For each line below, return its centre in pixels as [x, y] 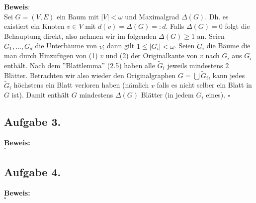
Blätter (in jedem [167, 95]
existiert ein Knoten [34, 26]
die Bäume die [228, 46]
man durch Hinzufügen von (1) [51, 55]
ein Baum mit [78, 16]
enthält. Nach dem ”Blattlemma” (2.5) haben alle [80, 65]
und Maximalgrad [152, 16]
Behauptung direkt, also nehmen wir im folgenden [80, 36]
